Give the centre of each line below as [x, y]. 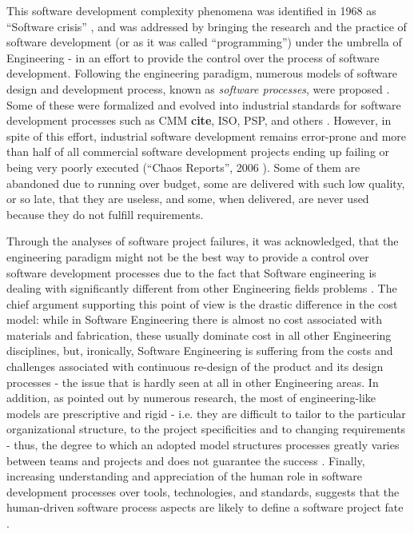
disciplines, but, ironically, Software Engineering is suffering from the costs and [200, 351]
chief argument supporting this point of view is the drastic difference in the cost [202, 303]
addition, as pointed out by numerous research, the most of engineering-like [191, 398]
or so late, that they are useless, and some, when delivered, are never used [188, 199]
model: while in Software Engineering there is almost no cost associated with [195, 319]
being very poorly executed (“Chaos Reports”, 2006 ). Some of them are [183, 167]
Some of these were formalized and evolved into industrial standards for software [204, 104]
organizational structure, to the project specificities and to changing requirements [206, 429]
